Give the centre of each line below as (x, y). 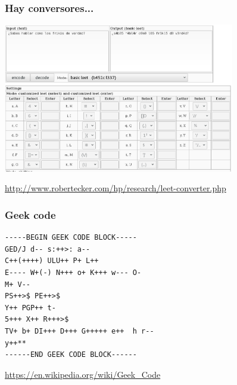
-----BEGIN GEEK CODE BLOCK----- (71, 238)
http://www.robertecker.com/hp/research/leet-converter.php (116, 188)
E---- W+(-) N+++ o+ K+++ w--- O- (73, 273)
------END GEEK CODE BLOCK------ (71, 355)
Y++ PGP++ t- (30, 308)
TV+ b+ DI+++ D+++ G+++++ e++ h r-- (79, 331)
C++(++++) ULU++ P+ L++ (52, 261)
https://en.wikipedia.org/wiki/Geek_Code (83, 374)
